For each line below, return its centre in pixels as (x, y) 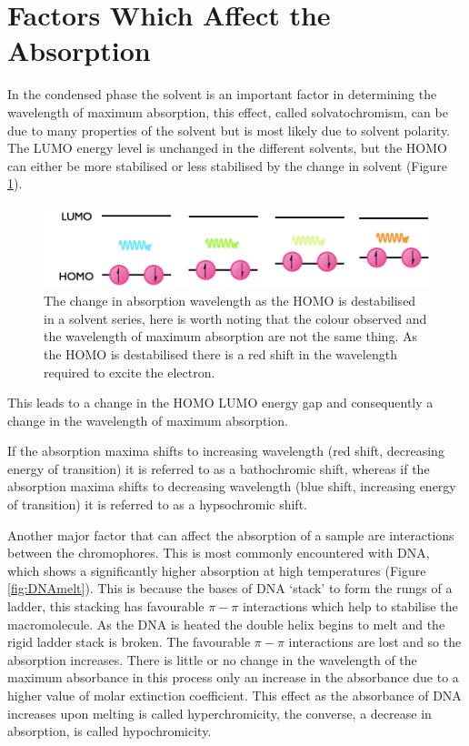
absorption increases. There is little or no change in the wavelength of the (212, 659)
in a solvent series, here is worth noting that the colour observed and (235, 318)
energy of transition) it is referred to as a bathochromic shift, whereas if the (219, 468)
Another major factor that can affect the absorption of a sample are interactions (231, 534)
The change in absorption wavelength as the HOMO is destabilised (230, 301)
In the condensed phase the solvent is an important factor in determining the (222, 94)
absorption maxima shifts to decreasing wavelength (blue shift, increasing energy (232, 486)
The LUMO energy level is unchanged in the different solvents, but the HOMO (227, 148)
